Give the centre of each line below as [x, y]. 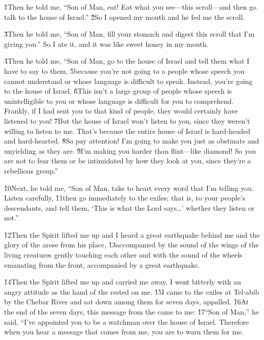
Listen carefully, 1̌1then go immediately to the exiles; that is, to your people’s [125, 198]
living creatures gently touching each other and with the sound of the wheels [123, 255]
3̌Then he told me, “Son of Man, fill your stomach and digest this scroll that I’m [129, 34]
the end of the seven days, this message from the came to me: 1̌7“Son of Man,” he [132, 312]
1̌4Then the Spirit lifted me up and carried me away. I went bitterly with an [123, 282]
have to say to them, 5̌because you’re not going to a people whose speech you [124, 70]
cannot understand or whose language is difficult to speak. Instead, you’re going [128, 81]
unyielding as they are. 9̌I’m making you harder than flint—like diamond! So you [130, 150]
